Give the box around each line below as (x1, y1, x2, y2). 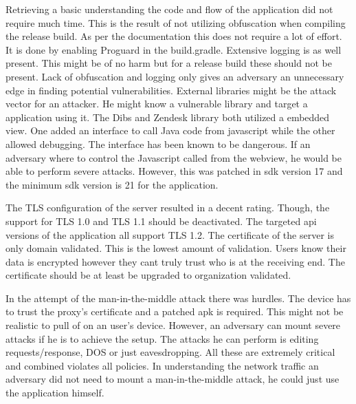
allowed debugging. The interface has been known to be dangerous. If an (5, 136, 311, 151)
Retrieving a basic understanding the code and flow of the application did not (5, 2, 333, 16)
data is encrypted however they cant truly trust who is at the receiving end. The (5, 254, 345, 268)
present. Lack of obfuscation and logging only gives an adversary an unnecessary (5, 69, 344, 83)
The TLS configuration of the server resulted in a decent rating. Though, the (5, 200, 330, 215)
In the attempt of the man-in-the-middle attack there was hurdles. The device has (5, 290, 351, 305)
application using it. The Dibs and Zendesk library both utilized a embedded (5, 109, 330, 124)
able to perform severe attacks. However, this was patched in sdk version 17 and (5, 164, 343, 178)
